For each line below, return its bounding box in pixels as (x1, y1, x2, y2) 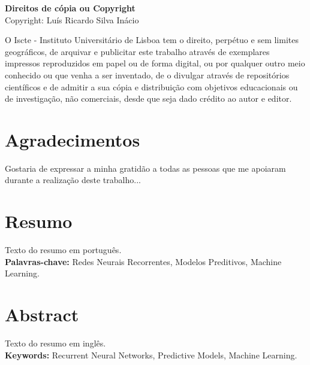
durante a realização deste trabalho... (5, 174, 141, 186)
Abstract (5, 302, 79, 327)
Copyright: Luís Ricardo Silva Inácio (5, 13, 139, 26)
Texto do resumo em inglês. (5, 337, 106, 349)
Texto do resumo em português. (5, 244, 122, 256)
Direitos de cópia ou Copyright (5, 2, 136, 14)
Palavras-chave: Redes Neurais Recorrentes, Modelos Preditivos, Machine (5, 255, 282, 267)
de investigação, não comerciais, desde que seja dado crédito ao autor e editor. (5, 92, 292, 105)
